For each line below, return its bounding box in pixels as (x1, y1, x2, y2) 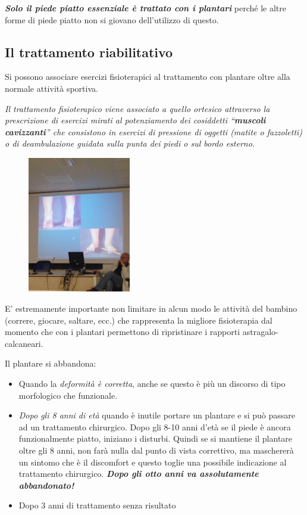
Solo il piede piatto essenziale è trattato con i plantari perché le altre (5, 2, 287, 14)
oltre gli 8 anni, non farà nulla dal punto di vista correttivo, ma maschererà (18, 443, 294, 456)
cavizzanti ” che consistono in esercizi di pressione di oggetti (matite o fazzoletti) (5, 125, 303, 138)
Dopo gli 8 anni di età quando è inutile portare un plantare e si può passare (18, 409, 295, 421)
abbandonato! (18, 479, 74, 491)
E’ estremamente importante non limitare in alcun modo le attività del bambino (5, 302, 297, 314)
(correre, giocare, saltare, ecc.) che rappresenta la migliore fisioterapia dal (5, 314, 272, 326)
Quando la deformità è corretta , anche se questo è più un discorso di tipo (18, 377, 286, 389)
